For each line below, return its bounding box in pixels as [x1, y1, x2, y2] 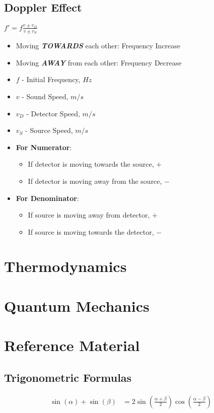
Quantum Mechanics [4, 295, 150, 316]
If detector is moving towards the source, [28, 159, 154, 169]
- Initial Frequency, [22, 74, 81, 85]
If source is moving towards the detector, [28, 226, 154, 237]
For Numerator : [16, 142, 72, 152]
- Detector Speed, [26, 108, 80, 118]
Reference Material [4, 335, 140, 356]
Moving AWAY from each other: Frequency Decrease [16, 57, 182, 67]
